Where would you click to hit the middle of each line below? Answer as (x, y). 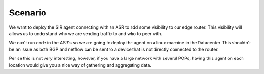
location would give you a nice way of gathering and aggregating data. (80, 65)
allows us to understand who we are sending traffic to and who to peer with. (86, 33)
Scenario (28, 13)
